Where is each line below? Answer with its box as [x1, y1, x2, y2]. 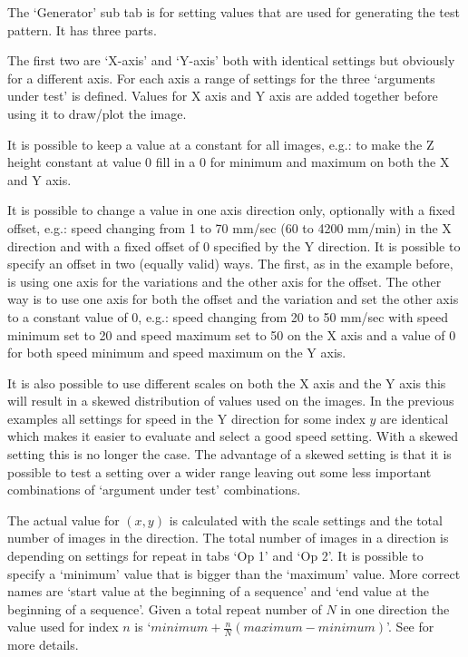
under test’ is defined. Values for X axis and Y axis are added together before [7, 86, 438, 105]
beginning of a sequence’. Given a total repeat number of [7, 599, 322, 618]
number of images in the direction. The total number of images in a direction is [7, 528, 449, 547]
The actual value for [7, 510, 120, 529]
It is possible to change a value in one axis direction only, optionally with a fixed [7, 201, 455, 220]
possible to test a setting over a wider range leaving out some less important [7, 462, 432, 481]
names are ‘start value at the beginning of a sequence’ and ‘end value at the [7, 582, 430, 601]
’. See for [386, 617, 434, 636]
